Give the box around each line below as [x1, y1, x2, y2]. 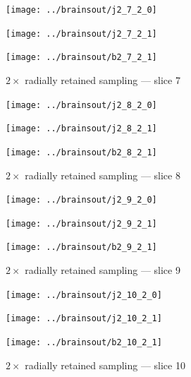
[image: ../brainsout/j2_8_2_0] [6, 100, 157, 110]
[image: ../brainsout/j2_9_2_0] [6, 195, 157, 205]
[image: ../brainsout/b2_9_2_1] [6, 242, 157, 253]
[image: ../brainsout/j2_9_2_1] [6, 218, 157, 229]
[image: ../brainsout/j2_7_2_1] [6, 28, 157, 39]
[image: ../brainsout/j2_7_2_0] [6, 5, 157, 15]
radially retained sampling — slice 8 [25, 167, 180, 182]
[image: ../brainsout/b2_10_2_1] [6, 337, 162, 347]
